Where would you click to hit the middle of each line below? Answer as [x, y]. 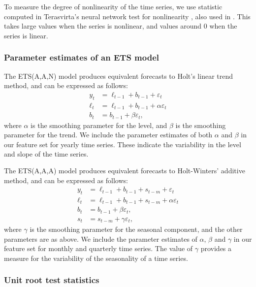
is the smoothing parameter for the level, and [99, 125]
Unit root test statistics [52, 280]
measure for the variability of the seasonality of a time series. [96, 258]
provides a [216, 248]
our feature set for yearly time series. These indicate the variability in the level [123, 144]
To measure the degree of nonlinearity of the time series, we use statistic [113, 6]
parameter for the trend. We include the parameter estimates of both [108, 135]
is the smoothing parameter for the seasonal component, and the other [136, 229]
